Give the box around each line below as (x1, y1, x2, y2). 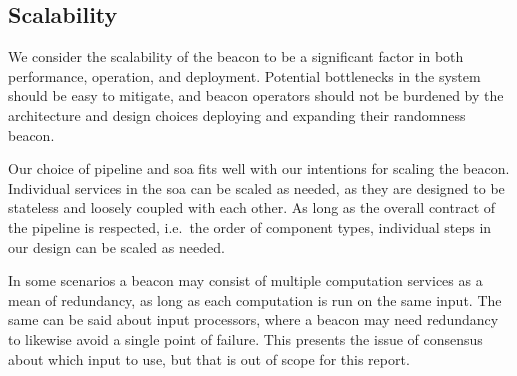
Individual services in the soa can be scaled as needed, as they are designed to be (8, 177, 505, 198)
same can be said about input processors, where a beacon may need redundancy (8, 309, 499, 330)
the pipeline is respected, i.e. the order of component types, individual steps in (8, 216, 492, 237)
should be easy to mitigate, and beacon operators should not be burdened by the (8, 85, 504, 106)
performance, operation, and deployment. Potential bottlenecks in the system (8, 65, 481, 86)
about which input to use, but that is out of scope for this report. (8, 348, 410, 369)
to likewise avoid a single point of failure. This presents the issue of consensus (8, 328, 483, 349)
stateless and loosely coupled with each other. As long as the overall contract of (8, 197, 496, 218)
